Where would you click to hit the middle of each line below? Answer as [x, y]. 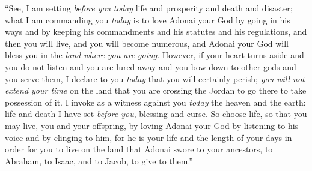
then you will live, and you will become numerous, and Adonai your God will [147, 43]
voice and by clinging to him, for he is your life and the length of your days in [148, 137]
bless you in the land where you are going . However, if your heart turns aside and [154, 55]
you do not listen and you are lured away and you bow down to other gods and [151, 66]
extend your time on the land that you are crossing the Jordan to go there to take [156, 90]
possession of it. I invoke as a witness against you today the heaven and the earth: [155, 102]
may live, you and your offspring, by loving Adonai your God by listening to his [152, 125]
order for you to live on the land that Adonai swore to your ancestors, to [139, 149]
